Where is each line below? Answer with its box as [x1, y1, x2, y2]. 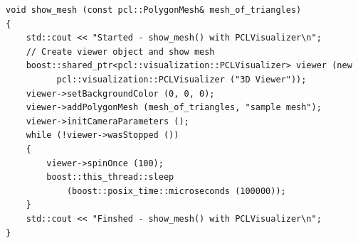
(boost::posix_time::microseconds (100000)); [66, 185, 286, 196]
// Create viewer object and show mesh [26, 46, 215, 57]
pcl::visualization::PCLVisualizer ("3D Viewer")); [56, 74, 307, 85]
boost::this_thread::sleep [46, 172, 174, 183]
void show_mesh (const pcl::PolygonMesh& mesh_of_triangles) [6, 5, 302, 15]
